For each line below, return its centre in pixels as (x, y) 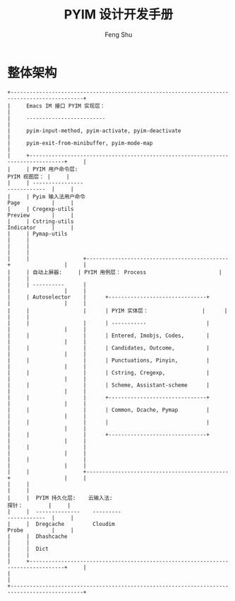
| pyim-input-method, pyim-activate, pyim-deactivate (94, 131)
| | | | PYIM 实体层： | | (117, 311)
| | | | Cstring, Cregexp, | (109, 372)
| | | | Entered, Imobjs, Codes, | (109, 336)
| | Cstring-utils (41, 221)
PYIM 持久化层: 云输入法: (74, 498)
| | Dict (28, 549)
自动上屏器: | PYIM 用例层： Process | (127, 272)
